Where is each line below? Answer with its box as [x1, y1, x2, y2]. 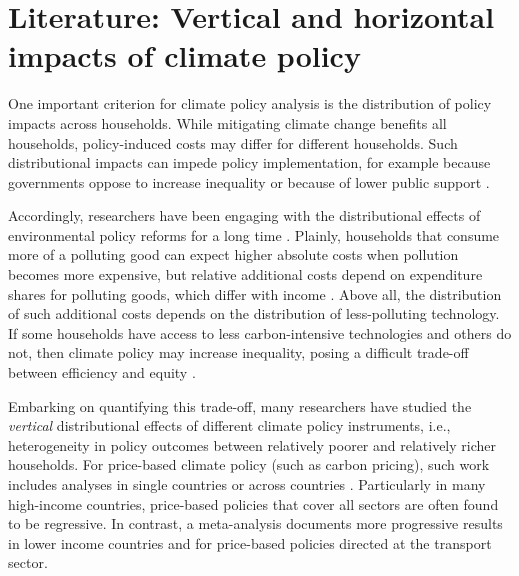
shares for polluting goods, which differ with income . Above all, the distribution [8, 283, 502, 304]
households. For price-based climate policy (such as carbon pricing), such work [8, 454, 490, 475]
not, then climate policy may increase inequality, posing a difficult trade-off [8, 342, 469, 363]
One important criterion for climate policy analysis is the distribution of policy [8, 93, 492, 114]
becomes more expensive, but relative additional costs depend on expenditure [8, 264, 483, 285]
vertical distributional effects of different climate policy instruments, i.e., [8, 415, 451, 436]
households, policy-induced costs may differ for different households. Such [8, 132, 458, 153]
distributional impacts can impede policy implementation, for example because [8, 152, 491, 173]
